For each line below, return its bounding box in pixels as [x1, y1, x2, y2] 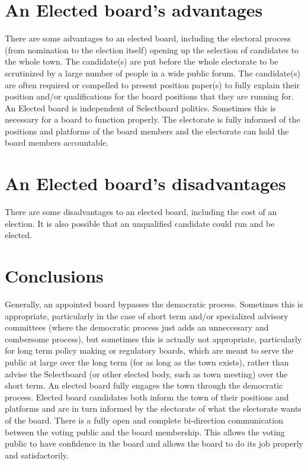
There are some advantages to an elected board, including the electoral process [5, 32, 291, 44]
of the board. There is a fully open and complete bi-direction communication [5, 414, 283, 426]
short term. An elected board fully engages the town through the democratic [5, 379, 283, 392]
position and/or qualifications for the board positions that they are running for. [5, 90, 294, 102]
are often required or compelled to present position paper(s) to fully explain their [5, 78, 300, 91]
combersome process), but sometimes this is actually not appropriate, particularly [5, 332, 302, 345]
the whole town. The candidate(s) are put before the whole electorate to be [5, 55, 278, 68]
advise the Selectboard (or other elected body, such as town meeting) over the [5, 367, 288, 380]
